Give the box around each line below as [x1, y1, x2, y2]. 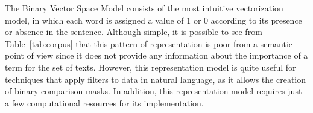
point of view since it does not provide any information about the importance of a [5, 49, 308, 62]
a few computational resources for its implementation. [5, 96, 204, 109]
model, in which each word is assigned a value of [5, 13, 184, 26]
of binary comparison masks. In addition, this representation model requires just [5, 85, 302, 97]
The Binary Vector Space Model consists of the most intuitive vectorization [5, 2, 283, 14]
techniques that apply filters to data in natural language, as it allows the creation [5, 73, 306, 85]
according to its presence [210, 13, 302, 26]
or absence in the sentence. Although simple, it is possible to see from [5, 25, 262, 38]
